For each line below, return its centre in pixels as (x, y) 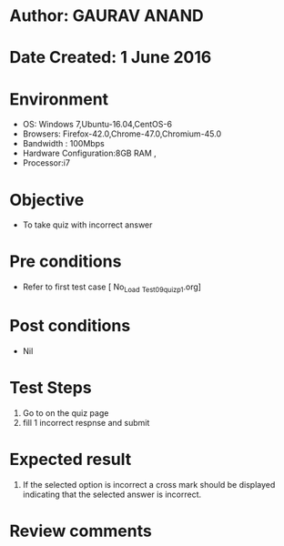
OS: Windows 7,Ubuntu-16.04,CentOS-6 (97, 125)
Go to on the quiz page (66, 413)
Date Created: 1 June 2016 (111, 58)
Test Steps (51, 388)
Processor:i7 (46, 163)
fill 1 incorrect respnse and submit (86, 422)
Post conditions (70, 326)
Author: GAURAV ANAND (106, 16)
